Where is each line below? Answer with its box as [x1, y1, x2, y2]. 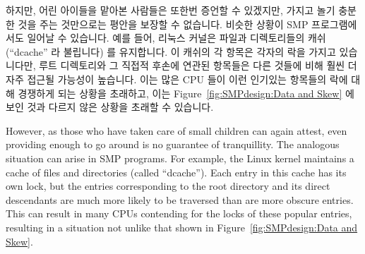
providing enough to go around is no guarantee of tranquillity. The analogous [6, 137, 340, 152]
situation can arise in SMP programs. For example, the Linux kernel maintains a [6, 150, 354, 165]
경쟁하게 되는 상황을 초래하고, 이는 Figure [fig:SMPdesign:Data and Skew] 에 [18, 85, 354, 100]
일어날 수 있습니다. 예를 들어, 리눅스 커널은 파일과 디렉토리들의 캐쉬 [27, 30, 326, 45]
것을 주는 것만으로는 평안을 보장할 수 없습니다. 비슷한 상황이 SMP [18, 16, 309, 31]
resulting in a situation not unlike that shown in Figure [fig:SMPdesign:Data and [6, 219, 358, 234]
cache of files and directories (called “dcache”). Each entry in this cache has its [6, 164, 347, 179]
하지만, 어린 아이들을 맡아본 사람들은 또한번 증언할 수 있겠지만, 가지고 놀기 [6, 3, 335, 17]
